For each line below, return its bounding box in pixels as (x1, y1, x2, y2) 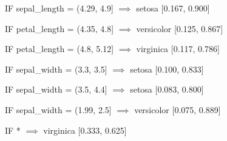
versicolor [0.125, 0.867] (136, 22, 223, 34)
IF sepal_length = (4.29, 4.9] (5, 2, 113, 14)
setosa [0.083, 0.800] (130, 83, 204, 96)
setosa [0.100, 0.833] (130, 62, 204, 75)
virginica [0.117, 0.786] (136, 42, 220, 55)
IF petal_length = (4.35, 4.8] (5, 22, 114, 34)
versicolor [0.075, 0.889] (134, 103, 221, 116)
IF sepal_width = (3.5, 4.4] (5, 83, 107, 96)
